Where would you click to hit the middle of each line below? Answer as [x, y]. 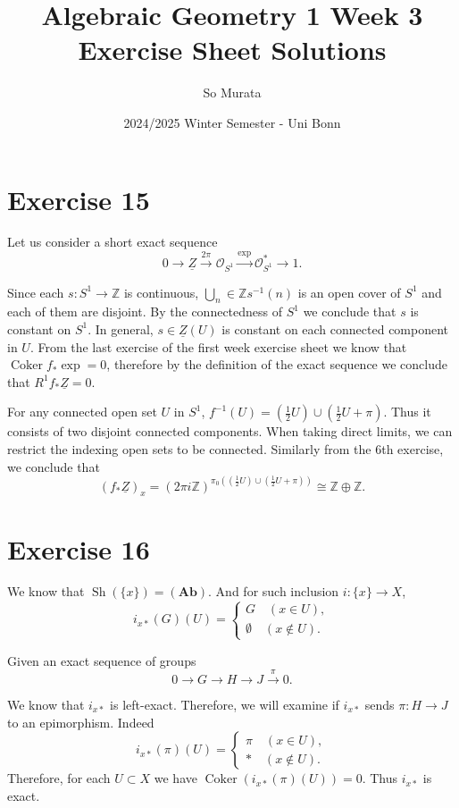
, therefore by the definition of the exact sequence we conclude [277, 364]
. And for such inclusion [274, 591]
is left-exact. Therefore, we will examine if [225, 705]
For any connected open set [82, 412]
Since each [36, 292]
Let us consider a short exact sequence [113, 242]
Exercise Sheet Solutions [232, 50]
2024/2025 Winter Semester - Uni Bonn [232, 122]
